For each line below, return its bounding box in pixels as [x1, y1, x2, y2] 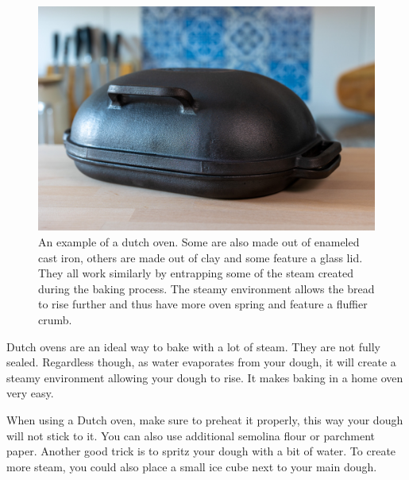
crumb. [38, 311, 72, 327]
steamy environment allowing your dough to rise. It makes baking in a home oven [6, 369, 403, 385]
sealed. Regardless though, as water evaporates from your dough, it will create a [6, 354, 396, 370]
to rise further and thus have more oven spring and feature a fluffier [38, 296, 368, 312]
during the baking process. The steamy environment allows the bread [38, 280, 375, 296]
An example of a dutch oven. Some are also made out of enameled [38, 233, 360, 250]
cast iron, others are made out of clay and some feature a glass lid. [38, 249, 363, 265]
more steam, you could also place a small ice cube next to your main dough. [6, 458, 377, 474]
